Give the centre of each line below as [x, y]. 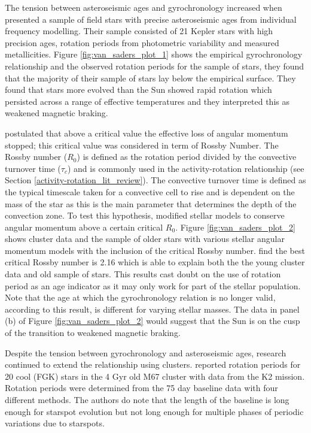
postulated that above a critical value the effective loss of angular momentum [147, 133]
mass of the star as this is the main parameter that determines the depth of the [151, 203]
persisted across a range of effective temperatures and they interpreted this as [147, 101]
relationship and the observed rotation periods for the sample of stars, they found [155, 66]
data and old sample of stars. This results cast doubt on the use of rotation [143, 274]
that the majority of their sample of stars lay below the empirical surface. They [150, 78]
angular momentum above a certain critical [84, 227]
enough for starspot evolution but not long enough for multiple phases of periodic [154, 411]
